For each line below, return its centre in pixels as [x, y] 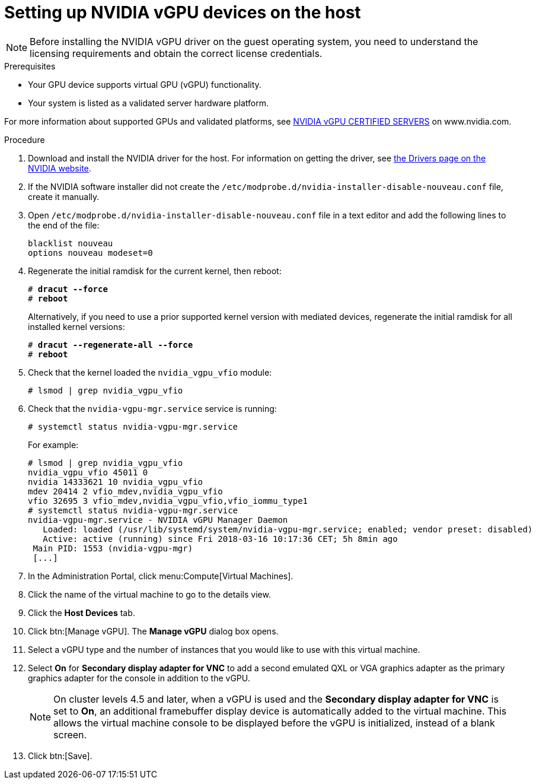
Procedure [25, 139]
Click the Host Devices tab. [82, 612]
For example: [53, 445]
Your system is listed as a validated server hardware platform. [148, 103]
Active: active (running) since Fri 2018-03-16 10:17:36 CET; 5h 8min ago [220, 539]
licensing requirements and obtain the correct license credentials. [176, 53]
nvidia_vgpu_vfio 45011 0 [88, 472]
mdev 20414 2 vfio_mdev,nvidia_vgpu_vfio [125, 491]
